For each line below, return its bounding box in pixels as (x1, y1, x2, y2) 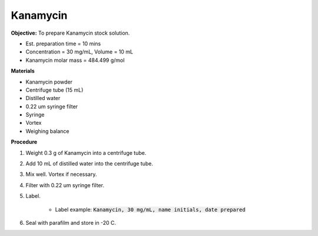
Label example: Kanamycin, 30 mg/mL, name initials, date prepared (55, 206, 246, 213)
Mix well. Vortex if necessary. (25, 171, 97, 178)
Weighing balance (25, 127, 69, 135)
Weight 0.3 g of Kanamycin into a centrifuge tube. (25, 149, 147, 156)
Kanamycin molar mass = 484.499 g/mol (25, 56, 125, 64)
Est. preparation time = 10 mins (25, 40, 101, 47)
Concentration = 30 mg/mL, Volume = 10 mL (25, 48, 134, 55)
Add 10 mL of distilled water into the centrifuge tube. (25, 160, 153, 167)
